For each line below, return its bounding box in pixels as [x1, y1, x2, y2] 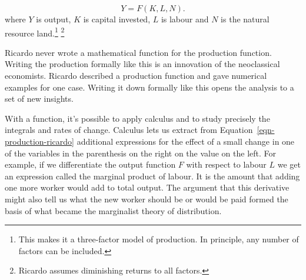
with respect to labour [186, 158, 267, 171]
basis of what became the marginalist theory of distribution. [5, 204, 222, 216]
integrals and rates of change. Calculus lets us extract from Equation [5, 124, 253, 136]
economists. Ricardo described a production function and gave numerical [5, 69, 267, 82]
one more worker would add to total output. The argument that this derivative [5, 181, 290, 194]
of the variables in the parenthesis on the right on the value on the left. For [5, 146, 277, 159]
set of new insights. [5, 92, 74, 105]
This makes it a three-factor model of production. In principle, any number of [18, 233, 299, 245]
